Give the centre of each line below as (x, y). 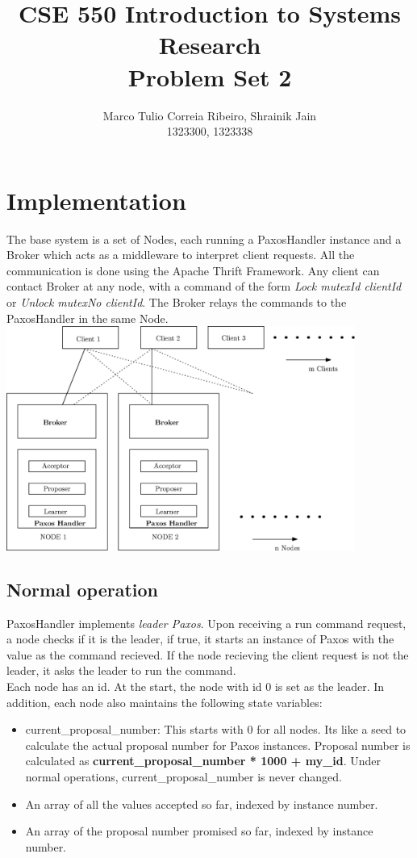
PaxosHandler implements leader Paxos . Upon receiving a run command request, (206, 623)
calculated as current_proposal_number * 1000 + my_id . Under (203, 761)
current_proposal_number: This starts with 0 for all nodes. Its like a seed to (216, 729)
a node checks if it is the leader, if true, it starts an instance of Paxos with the (200, 639)
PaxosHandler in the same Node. (88, 318)
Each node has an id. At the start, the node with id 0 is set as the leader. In (196, 686)
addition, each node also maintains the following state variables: (165, 702)
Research (210, 45)
